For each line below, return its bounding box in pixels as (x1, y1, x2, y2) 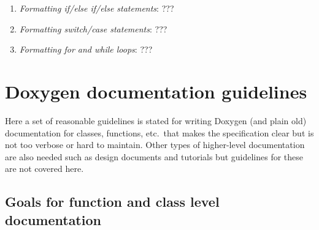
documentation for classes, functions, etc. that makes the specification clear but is (5, 126, 314, 139)
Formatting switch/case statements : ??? (19, 22, 167, 35)
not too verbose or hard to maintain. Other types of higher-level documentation (5, 138, 305, 151)
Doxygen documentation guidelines (5, 78, 307, 103)
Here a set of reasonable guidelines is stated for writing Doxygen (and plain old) (5, 114, 307, 127)
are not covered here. (5, 162, 84, 175)
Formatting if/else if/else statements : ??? (19, 2, 174, 14)
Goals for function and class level (5, 192, 220, 211)
